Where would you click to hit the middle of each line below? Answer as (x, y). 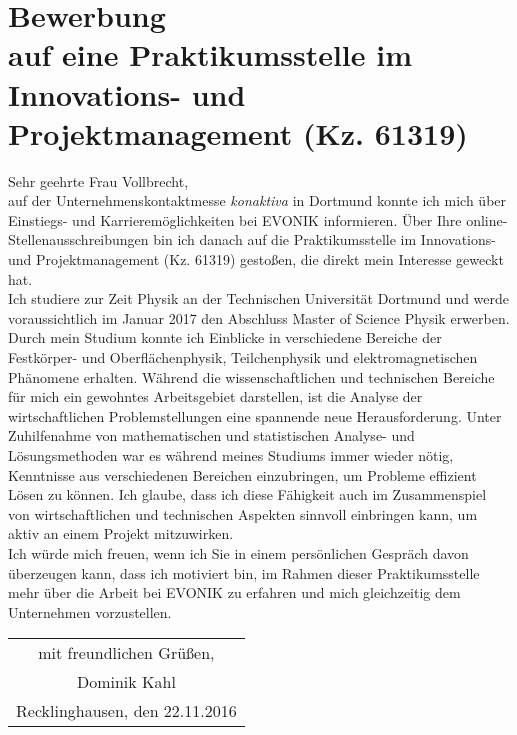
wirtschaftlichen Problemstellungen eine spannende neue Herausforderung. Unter (255, 415)
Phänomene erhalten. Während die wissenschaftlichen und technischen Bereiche (251, 376)
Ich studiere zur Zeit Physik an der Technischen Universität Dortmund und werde (259, 298)
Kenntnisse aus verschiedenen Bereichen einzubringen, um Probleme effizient (242, 474)
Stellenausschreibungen (78, 239)
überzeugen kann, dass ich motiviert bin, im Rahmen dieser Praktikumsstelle (244, 572)
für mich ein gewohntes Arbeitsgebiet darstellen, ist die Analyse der (215, 396)
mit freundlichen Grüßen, (126, 653)
